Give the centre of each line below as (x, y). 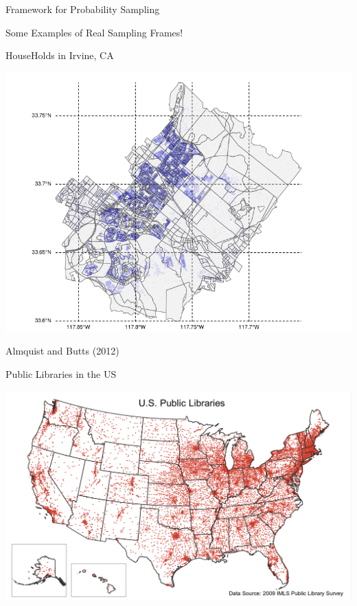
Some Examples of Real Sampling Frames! (94, 32)
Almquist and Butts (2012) (62, 351)
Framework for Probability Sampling (83, 9)
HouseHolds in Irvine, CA (60, 55)
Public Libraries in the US (61, 373)
